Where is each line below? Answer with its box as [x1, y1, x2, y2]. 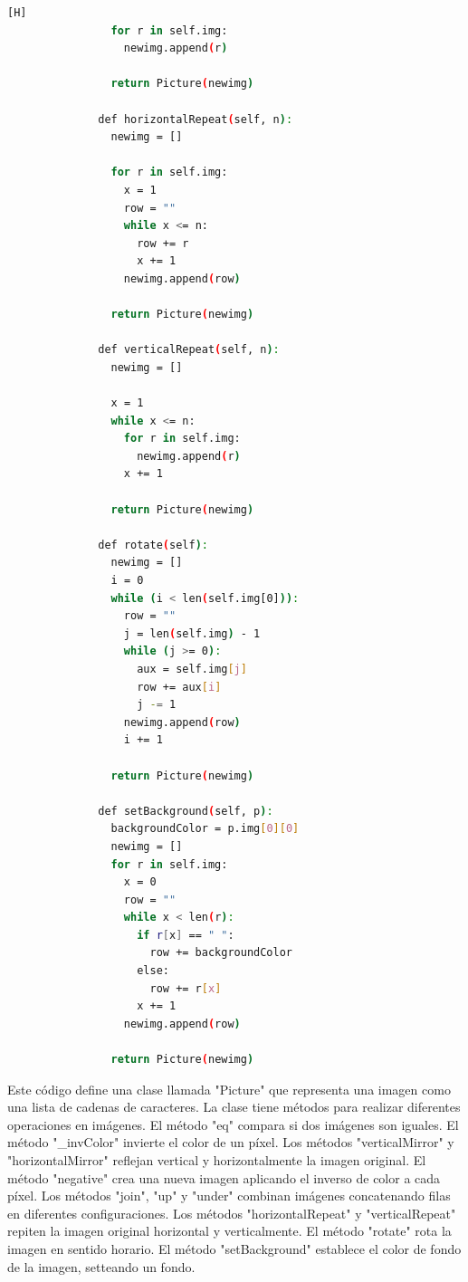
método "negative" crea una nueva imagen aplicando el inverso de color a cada [7, 1168, 441, 1187]
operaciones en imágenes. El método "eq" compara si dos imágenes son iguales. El [7, 1115, 459, 1134]
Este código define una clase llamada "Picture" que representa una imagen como [7, 1079, 451, 1098]
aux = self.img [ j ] [137, 662, 247, 675]
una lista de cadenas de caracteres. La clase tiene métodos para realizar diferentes [7, 1097, 461, 1116]
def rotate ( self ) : [98, 538, 208, 551]
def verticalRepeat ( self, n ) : [98, 343, 280, 357]
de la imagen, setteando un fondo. [7, 1257, 196, 1276]
